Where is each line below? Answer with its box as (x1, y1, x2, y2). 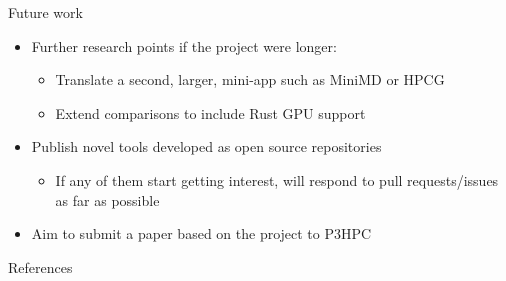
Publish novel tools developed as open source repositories (31, 136, 382, 157)
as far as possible (55, 189, 160, 210)
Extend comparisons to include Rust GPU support (55, 102, 366, 123)
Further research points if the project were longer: (31, 35, 337, 56)
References (8, 256, 73, 277)
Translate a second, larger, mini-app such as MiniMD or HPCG (55, 69, 445, 90)
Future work (8, 2, 83, 22)
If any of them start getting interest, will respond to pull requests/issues (55, 169, 499, 190)
